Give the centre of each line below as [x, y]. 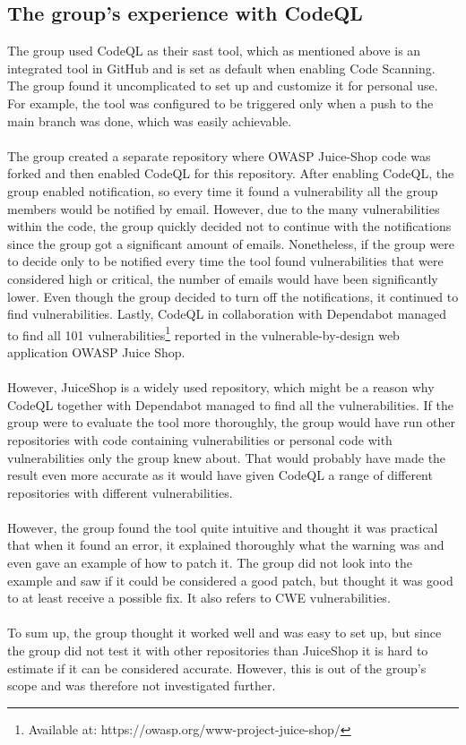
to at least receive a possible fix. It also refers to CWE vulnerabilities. [199, 598]
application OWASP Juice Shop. [96, 351]
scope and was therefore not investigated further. [142, 685]
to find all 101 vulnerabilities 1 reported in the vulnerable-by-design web [203, 333]
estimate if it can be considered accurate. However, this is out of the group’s [217, 668]
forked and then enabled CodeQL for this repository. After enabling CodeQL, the [231, 173]
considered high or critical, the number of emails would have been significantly [223, 278]
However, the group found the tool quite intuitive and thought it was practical [223, 527]
